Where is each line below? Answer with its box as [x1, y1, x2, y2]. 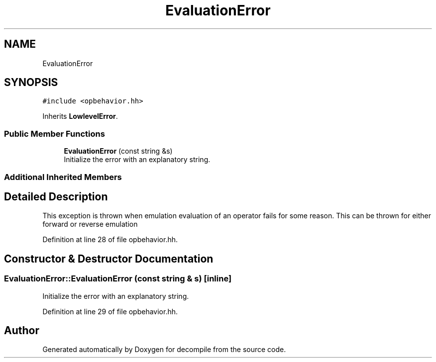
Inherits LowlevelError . [42, 112, 118, 121]
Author [4, 324, 39, 337]
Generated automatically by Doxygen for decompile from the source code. [42, 345, 286, 354]
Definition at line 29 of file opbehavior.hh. [42, 307, 178, 316]
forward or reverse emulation [42, 220, 138, 229]
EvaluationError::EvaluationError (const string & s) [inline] [4, 273, 232, 284]
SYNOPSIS [4, 76, 58, 89]
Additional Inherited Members [4, 172, 122, 182]
